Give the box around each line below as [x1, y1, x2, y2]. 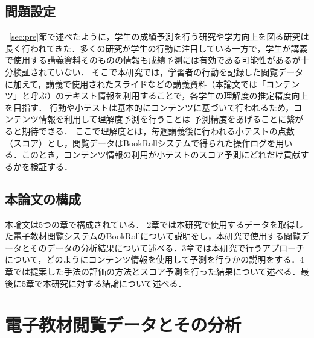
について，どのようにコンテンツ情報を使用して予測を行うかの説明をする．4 [5, 253, 304, 266]
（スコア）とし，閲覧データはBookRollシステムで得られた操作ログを [5, 136, 276, 149]
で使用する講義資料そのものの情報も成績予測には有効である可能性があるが [5, 54, 301, 66]
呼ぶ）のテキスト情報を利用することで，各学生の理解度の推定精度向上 [30, 89, 309, 102]
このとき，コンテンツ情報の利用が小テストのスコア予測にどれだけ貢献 [21, 148, 301, 161]
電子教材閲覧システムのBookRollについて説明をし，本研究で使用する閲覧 [13, 230, 301, 242]
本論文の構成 [5, 189, 81, 208]
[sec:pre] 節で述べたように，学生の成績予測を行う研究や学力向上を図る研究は [9, 30, 309, 43]
